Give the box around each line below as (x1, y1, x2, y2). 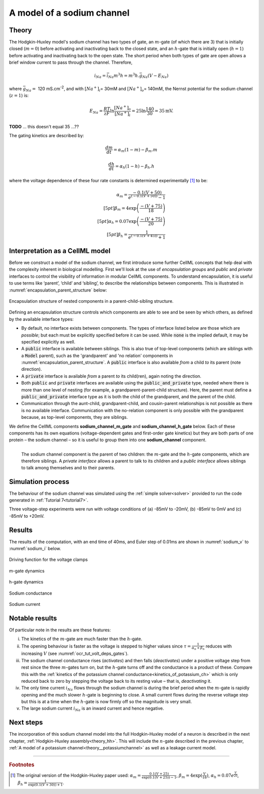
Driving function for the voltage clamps (9, 556, 88, 563)
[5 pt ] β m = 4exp (103, 205, 137, 212)
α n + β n (191, 646, 205, 651)
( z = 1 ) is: (9, 93, 29, 98)
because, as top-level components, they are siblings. (21, 414, 128, 420)
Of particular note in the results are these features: (9, 627, 111, 633)
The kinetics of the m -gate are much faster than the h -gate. (21, 636, 143, 642)
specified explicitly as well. (21, 338, 76, 345)
